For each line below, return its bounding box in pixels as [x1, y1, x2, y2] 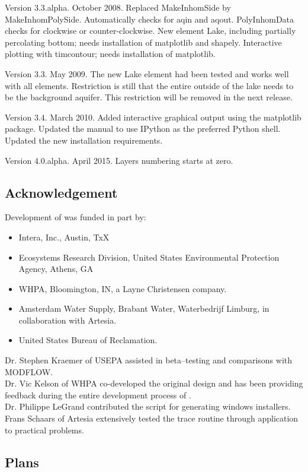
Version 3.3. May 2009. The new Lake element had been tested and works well [5, 67, 289, 80]
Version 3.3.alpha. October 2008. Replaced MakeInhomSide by [5, 1, 231, 13]
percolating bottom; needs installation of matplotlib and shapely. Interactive [5, 36, 282, 48]
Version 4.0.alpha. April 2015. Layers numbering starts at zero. [5, 154, 233, 166]
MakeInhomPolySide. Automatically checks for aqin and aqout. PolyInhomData [5, 12, 294, 25]
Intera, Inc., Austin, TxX [18, 230, 110, 243]
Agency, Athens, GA [18, 262, 94, 275]
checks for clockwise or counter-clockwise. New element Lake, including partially [5, 24, 296, 37]
